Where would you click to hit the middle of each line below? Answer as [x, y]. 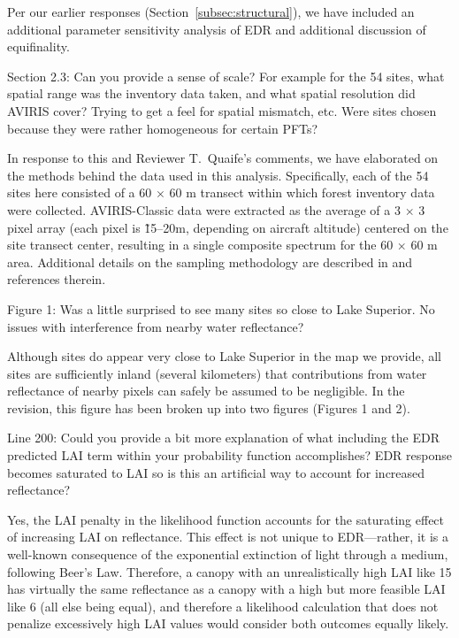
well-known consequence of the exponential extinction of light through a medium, [228, 554]
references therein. [57, 279]
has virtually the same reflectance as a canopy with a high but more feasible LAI [226, 589]
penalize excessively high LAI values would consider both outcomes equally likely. [228, 623]
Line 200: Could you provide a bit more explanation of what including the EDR [223, 438]
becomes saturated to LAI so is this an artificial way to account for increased [216, 472]
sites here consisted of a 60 [80, 192]
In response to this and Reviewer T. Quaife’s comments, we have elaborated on [223, 158]
